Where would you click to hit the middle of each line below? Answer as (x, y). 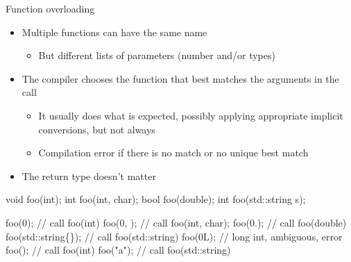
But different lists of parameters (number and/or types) (157, 55)
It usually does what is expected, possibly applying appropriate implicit (191, 115)
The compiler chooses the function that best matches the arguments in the (180, 78)
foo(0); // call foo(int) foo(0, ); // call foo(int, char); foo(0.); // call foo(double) (176, 222)
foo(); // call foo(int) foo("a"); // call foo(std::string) (118, 250)
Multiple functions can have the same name (114, 32)
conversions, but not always (97, 129)
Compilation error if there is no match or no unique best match (173, 153)
